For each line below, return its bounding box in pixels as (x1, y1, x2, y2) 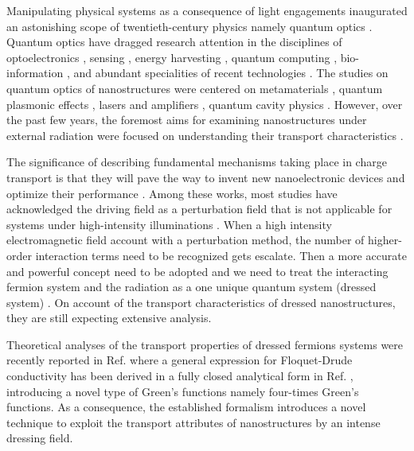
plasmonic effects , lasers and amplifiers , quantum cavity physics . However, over (6, 95, 403, 112)
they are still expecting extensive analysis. (6, 309, 212, 326)
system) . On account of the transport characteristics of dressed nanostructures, (6, 294, 396, 310)
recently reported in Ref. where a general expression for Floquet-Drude (6, 352, 353, 368)
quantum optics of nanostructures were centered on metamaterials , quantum (6, 80, 383, 96)
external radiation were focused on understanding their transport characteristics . (6, 126, 404, 143)
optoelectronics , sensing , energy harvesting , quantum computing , (6, 49, 338, 65)
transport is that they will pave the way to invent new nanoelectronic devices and (6, 169, 405, 185)
